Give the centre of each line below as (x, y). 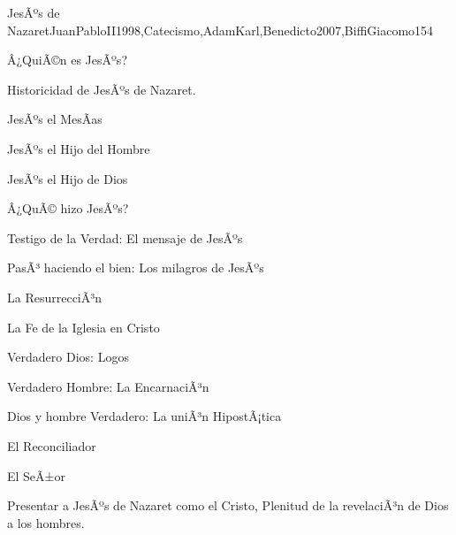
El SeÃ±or (36, 475)
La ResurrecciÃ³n (55, 297)
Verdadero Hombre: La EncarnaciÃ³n (108, 386)
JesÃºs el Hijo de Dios (68, 178)
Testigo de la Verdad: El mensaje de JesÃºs (125, 237)
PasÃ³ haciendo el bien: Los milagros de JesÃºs (136, 267)
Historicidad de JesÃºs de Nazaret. (102, 89)
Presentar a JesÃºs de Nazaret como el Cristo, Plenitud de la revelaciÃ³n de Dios (228, 505)
